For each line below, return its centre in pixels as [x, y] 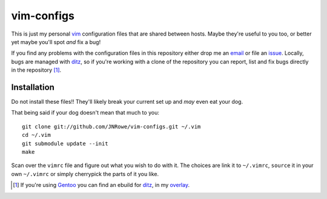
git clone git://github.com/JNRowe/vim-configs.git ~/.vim [111, 126]
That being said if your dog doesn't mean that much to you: [85, 113]
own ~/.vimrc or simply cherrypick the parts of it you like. [85, 174]
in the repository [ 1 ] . [36, 70]
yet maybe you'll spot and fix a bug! [56, 42]
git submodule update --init [65, 144]
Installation [33, 87]
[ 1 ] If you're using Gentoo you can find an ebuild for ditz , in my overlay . [101, 185]
